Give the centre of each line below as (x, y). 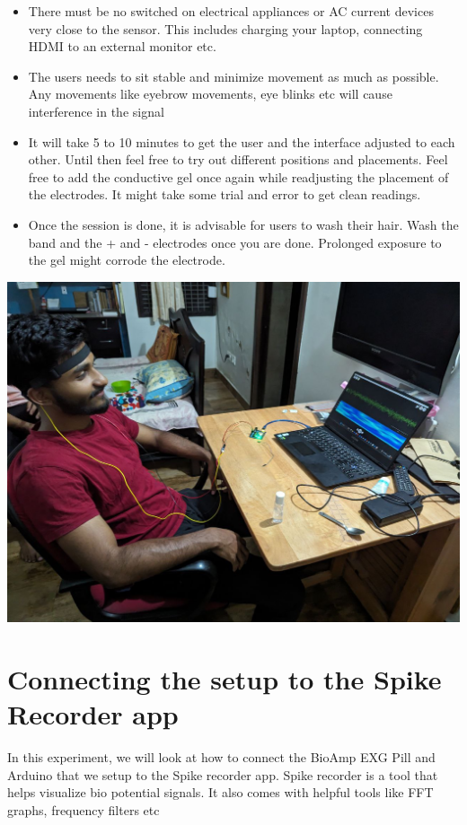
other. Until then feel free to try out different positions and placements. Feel (238, 159)
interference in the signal (96, 111)
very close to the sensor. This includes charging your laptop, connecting (225, 28)
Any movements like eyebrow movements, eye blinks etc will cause (210, 94)
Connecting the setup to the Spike (225, 678)
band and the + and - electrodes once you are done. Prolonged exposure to (235, 242)
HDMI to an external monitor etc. (122, 46)
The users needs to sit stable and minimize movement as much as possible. (233, 76)
